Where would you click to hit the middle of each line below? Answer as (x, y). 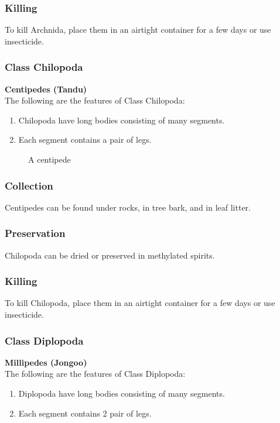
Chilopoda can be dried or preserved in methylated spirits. (110, 255)
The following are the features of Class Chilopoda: (95, 100)
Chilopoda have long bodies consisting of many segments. (122, 120)
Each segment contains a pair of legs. (85, 140)
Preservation (35, 233)
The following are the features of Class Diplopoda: (95, 374)
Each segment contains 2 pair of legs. (85, 413)
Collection (29, 185)
